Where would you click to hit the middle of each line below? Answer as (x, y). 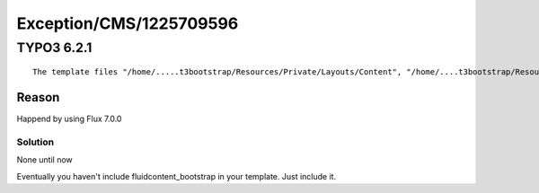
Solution (35, 142)
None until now (45, 160)
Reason (38, 97)
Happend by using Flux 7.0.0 (69, 119)
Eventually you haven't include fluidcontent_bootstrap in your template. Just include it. (177, 176)
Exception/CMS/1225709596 (128, 23)
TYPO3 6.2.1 (54, 48)
